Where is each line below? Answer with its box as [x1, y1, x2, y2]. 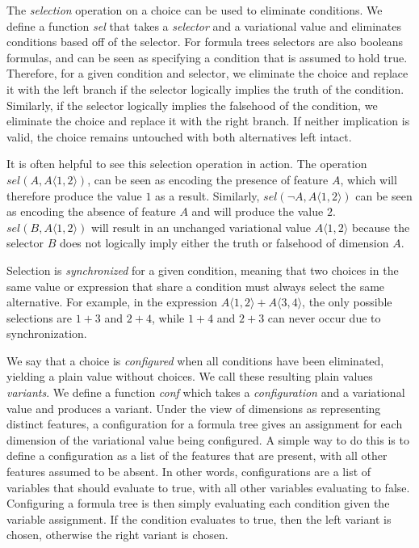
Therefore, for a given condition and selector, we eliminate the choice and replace [6, 65, 409, 82]
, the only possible [302, 293, 392, 310]
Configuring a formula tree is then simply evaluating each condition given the [6, 495, 390, 512]
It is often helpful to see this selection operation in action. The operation [6, 155, 367, 172]
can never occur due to [267, 309, 381, 326]
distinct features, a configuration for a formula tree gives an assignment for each [6, 415, 403, 432]
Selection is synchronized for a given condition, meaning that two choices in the [6, 261, 399, 278]
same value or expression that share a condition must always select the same [6, 277, 385, 294]
